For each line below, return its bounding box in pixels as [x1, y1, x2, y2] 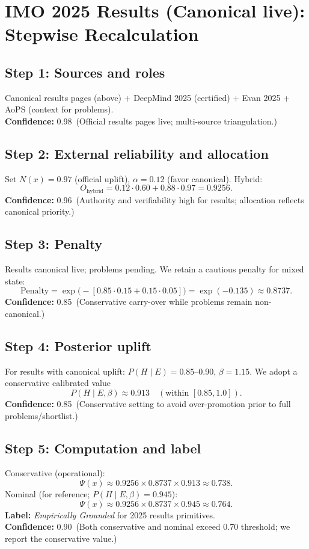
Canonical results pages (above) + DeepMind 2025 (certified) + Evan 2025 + [5, 91, 290, 103]
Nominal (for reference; [5, 487, 90, 500]
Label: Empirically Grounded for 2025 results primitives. [5, 508, 216, 521]
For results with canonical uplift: [5, 364, 125, 377]
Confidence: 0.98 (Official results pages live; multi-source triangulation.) [5, 114, 277, 127]
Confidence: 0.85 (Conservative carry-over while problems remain [5, 295, 252, 308]
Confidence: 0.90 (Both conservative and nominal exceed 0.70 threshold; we [5, 520, 290, 533]
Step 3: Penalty [5, 235, 103, 253]
